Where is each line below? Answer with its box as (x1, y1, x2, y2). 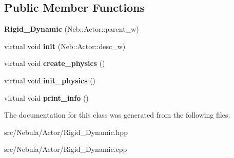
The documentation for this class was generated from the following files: (4, 109, 230, 120)
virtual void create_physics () (4, 58, 105, 69)
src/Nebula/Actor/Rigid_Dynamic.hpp (4, 126, 128, 137)
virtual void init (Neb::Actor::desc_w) (4, 40, 126, 51)
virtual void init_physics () (4, 75, 96, 85)
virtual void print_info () (4, 92, 89, 103)
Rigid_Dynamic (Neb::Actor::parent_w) (4, 24, 139, 34)
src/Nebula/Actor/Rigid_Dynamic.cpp (4, 144, 127, 154)
